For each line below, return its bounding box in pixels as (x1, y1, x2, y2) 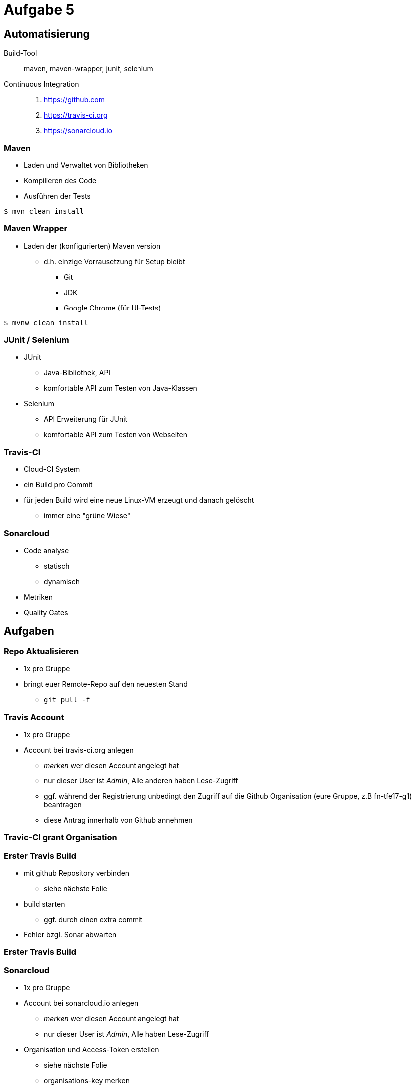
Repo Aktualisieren (4, 646, 79, 656)
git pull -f (44, 696, 90, 704)
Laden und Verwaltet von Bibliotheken (24, 160, 148, 169)
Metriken (24, 592, 53, 601)
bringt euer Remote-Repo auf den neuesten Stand (24, 680, 188, 689)
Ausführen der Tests (24, 191, 91, 200)
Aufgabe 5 (4, 1, 75, 18)
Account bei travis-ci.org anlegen (24, 745, 134, 754)
